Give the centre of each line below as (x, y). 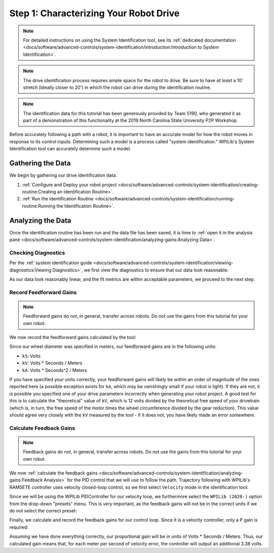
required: (19, 527)
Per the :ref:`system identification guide (51, 263)
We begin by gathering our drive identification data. (63, 176)
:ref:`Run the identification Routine (58, 199)
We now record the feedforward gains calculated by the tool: (73, 337)
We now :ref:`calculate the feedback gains (54, 473)
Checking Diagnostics (37, 253)
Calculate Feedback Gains (42, 428)
